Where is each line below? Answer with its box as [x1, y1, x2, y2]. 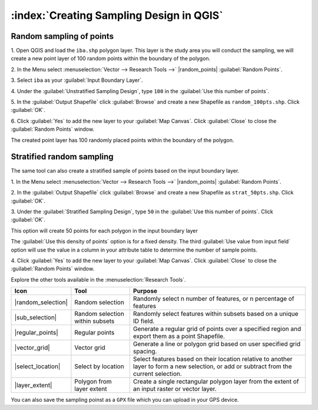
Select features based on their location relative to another [132, 355, 293, 363]
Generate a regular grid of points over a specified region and [132, 325, 302, 333]
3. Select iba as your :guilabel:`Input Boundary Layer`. [11, 77, 144, 84]
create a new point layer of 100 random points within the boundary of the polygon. [11, 55, 211, 62]
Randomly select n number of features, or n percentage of [132, 295, 294, 303]
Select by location [74, 362, 124, 371]
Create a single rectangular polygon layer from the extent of [132, 378, 299, 386]
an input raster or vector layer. [132, 385, 217, 393]
